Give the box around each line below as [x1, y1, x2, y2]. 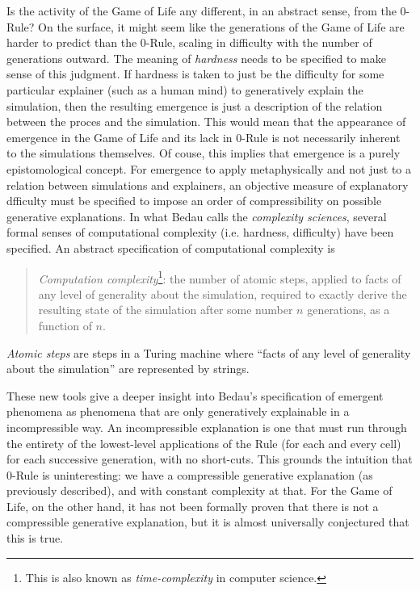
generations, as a [307, 301, 390, 318]
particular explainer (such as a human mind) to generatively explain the [6, 81, 363, 98]
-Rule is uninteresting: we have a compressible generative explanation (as [12, 466, 373, 483]
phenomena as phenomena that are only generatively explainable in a [6, 403, 350, 420]
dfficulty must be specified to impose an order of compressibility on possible [6, 192, 382, 209]
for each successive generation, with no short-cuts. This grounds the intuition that [6, 451, 413, 467]
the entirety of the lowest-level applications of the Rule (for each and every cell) [6, 434, 401, 451]
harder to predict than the [6, 34, 137, 51]
